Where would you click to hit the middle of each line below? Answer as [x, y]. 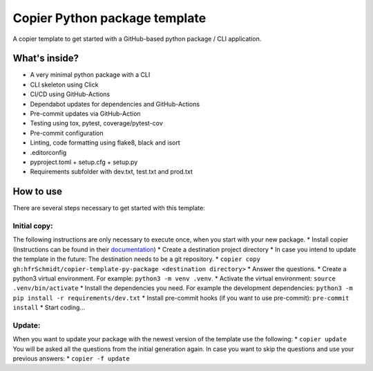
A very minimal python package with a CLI [90, 75]
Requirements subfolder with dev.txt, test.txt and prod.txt [112, 172]
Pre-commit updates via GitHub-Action [85, 114]
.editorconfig [48, 152]
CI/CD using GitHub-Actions [70, 94]
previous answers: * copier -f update [71, 359]
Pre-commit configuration [67, 133]
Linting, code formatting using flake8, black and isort [105, 143]
